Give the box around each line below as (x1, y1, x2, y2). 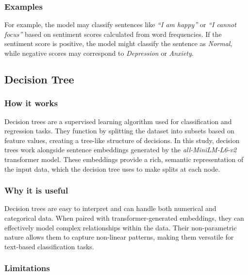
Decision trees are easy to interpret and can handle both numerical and (4, 203, 216, 213)
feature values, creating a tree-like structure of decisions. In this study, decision (4, 135, 240, 145)
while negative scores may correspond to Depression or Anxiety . (4, 48, 194, 58)
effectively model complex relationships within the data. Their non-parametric (4, 222, 237, 232)
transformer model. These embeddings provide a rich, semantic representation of (4, 154, 244, 164)
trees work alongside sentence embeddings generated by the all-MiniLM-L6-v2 (4, 145, 237, 155)
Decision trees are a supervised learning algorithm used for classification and (4, 116, 232, 126)
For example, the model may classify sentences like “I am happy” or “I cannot (4, 19, 236, 30)
